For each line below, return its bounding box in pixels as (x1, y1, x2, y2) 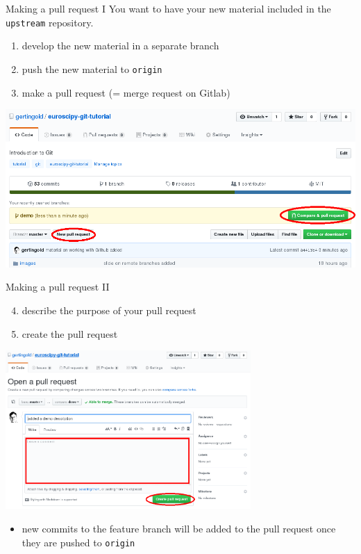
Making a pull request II (6, 279, 110, 294)
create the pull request (22, 326, 118, 341)
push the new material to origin (22, 61, 162, 76)
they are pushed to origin (22, 535, 135, 549)
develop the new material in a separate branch (22, 38, 219, 53)
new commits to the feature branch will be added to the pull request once (22, 521, 336, 535)
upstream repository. (6, 15, 94, 29)
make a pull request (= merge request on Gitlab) (22, 85, 230, 99)
